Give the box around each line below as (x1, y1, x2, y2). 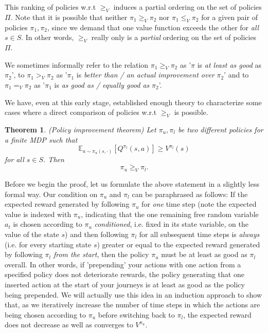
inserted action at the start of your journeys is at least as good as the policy (5, 279, 245, 289)
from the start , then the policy (53, 249, 149, 260)
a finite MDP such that (5, 134, 78, 145)
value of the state (5, 229, 59, 240)
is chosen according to (13, 219, 82, 229)
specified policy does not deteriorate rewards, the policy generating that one (5, 269, 244, 280)
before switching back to (98, 309, 175, 320)
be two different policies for (178, 124, 263, 134)
